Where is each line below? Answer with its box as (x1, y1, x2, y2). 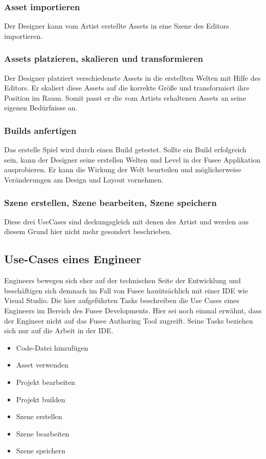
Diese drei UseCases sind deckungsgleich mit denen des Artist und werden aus (4, 216, 249, 226)
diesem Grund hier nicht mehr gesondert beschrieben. (4, 226, 172, 237)
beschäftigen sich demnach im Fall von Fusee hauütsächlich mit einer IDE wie (4, 285, 248, 295)
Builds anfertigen (4, 124, 77, 136)
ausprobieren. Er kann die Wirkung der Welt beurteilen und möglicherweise (4, 164, 241, 175)
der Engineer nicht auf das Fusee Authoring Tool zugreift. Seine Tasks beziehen (4, 315, 253, 326)
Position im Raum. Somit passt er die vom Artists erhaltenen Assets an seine (4, 92, 246, 103)
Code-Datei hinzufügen (16, 342, 88, 353)
